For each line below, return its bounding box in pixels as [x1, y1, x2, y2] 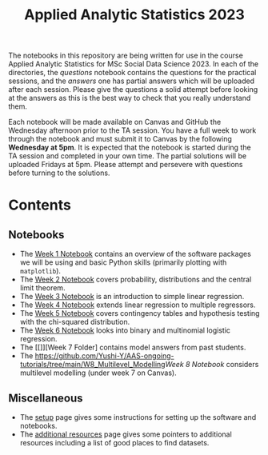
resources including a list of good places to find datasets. [19, 438, 210, 447]
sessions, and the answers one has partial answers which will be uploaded [8, 76, 254, 86]
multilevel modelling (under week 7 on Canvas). [19, 368, 178, 377]
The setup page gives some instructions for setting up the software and [19, 413, 257, 421]
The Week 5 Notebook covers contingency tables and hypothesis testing [19, 309, 260, 318]
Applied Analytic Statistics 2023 [23, 6, 246, 24]
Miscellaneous [8, 391, 83, 405]
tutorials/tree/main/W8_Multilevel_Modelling [19, 360, 166, 369]
